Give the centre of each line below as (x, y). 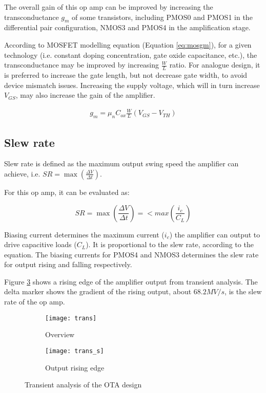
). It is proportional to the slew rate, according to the (170, 244)
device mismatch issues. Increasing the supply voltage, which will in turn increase (132, 85)
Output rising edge (75, 367)
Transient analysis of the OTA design (83, 385)
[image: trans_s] (75, 351)
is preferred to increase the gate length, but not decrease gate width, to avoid (126, 75)
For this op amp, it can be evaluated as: (67, 192)
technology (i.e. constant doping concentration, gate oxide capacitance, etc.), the (131, 54)
